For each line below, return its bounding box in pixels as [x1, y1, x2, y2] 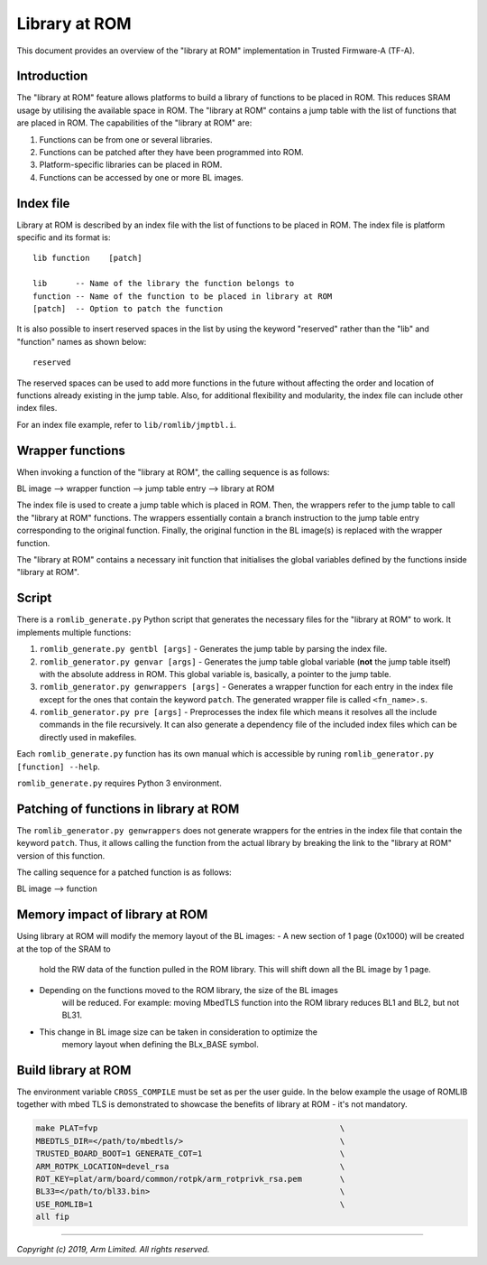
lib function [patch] [32, 253, 142, 264]
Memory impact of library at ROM [16, 907, 208, 923]
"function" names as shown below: [16, 336, 147, 347]
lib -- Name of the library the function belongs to [32, 278, 295, 289]
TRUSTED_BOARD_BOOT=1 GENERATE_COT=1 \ [35, 1149, 345, 1159]
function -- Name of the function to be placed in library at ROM [32, 291, 333, 302]
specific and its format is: [16, 232, 111, 243]
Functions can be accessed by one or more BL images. [39, 172, 243, 182]
